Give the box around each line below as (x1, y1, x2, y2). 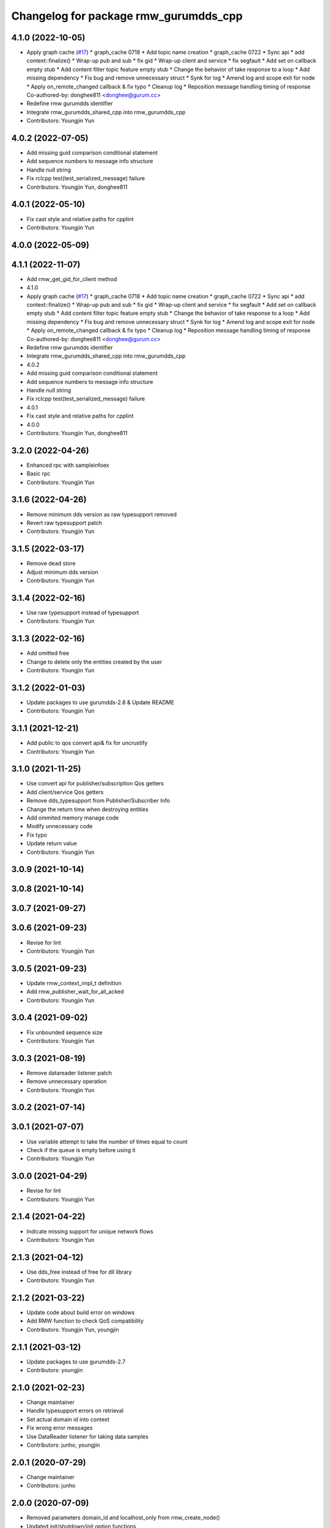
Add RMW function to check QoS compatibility (26, 1317, 144, 1324)
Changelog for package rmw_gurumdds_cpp (11, 9, 243, 23)
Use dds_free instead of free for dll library (26, 1268, 132, 1276)
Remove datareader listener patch (26, 1069, 112, 1076)
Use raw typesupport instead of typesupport (26, 609, 139, 616)
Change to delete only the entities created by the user (26, 658, 163, 666)
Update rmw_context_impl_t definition (26, 979, 122, 986)
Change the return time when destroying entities (26, 806, 149, 813)
